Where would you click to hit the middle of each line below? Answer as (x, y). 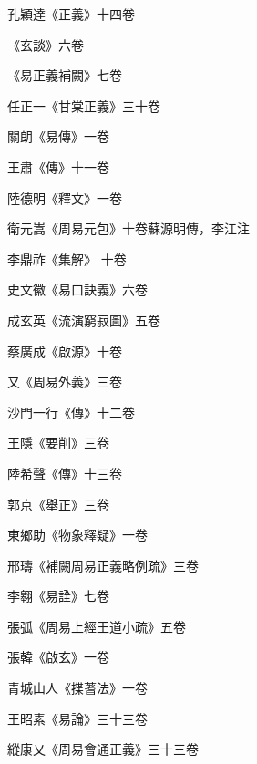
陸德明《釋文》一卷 (65, 197)
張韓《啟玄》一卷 (58, 657)
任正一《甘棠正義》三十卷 (84, 105)
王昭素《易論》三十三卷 (77, 718)
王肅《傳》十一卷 (58, 166)
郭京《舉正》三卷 (58, 504)
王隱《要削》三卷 (58, 443)
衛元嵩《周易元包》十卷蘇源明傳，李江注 (128, 228)
